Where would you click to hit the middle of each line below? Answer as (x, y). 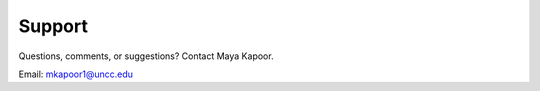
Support (53, 26)
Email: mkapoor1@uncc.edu (76, 74)
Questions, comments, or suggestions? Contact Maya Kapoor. (146, 56)
